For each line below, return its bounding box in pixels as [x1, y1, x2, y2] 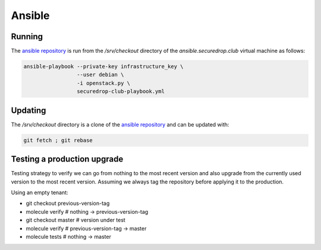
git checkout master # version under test [26, 217, 126, 224]
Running [11, 31, 43, 42]
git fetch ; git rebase [23, 137, 93, 144]
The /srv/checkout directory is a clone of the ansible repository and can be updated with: [11, 121, 229, 128]
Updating [11, 105, 46, 115]
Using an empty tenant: [11, 189, 68, 196]
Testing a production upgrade [11, 154, 124, 164]
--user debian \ [76, 71, 124, 78]
